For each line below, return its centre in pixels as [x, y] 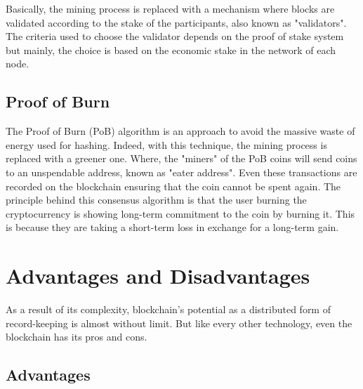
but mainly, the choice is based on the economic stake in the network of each [171, 50]
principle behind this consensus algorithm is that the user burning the [156, 200]
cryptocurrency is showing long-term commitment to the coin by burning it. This [180, 213]
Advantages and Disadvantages [158, 276]
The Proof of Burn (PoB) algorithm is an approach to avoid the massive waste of [180, 131]
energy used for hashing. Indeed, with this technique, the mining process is [166, 144]
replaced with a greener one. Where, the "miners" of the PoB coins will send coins [181, 158]
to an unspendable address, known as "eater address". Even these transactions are [181, 172]
